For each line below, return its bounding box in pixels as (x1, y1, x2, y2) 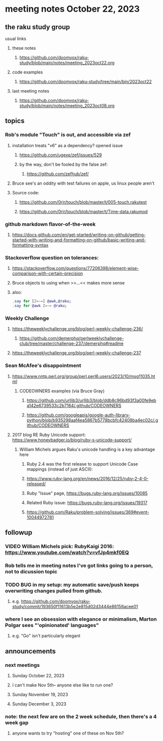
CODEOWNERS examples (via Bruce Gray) (19, 388, 105, 394)
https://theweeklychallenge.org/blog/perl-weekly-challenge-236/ (12, 326, 143, 332)
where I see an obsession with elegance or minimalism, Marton (5, 616, 157, 623)
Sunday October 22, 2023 (12, 673, 65, 679)
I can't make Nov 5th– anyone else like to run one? (12, 682, 113, 688)
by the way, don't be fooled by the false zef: (19, 161, 108, 167)
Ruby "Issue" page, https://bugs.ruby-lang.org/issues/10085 (26, 490, 148, 496)
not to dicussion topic (5, 568, 57, 575)
